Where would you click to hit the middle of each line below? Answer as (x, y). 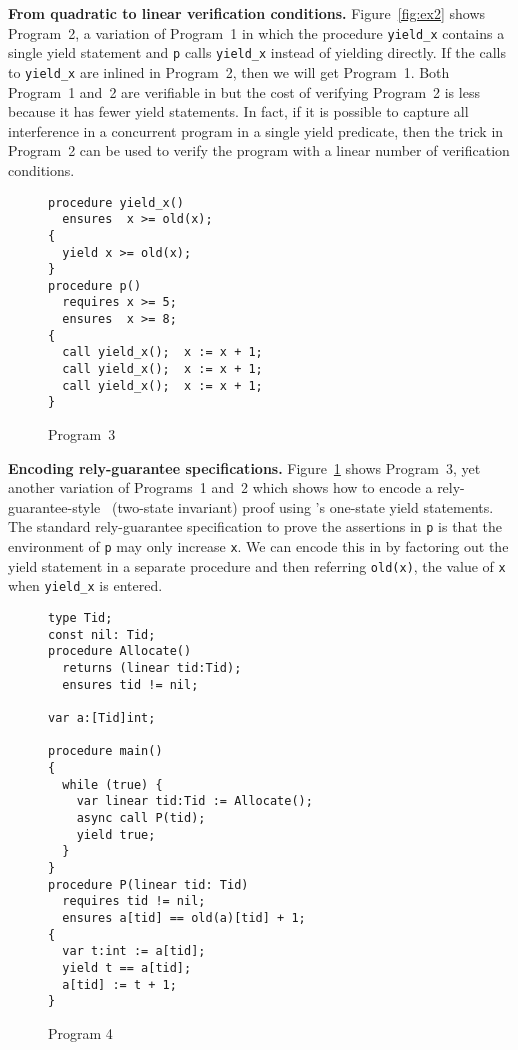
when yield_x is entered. (85, 585)
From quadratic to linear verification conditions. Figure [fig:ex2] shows (247, 13)
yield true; (116, 834)
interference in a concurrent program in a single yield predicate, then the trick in (256, 130)
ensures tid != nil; (130, 684)
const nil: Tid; (102, 634)
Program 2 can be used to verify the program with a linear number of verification (259, 150)
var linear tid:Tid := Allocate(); (194, 801)
